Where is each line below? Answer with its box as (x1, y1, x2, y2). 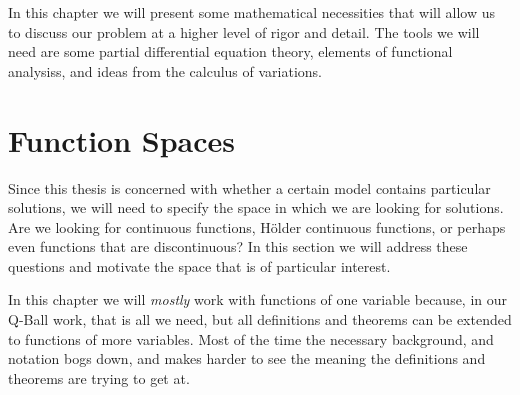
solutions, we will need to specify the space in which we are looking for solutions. (8, 197, 504, 218)
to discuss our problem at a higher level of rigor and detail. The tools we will (8, 21, 480, 42)
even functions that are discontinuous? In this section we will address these (8, 236, 468, 257)
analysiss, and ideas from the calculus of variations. (8, 60, 322, 81)
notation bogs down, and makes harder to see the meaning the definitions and (8, 348, 486, 369)
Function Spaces (8, 119, 236, 160)
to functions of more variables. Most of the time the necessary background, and (8, 328, 494, 349)
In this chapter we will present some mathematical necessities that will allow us (8, 2, 496, 22)
